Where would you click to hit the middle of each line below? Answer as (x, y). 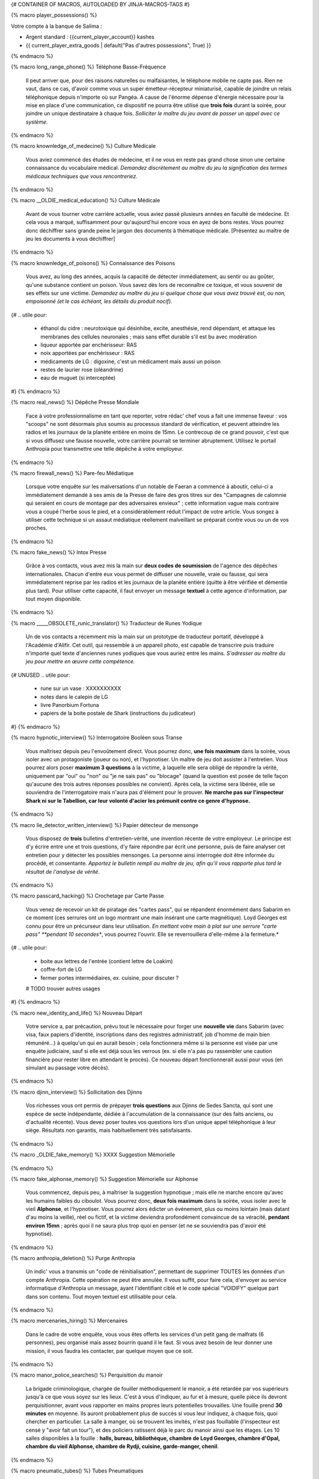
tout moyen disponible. (54, 599)
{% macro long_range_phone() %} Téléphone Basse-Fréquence (89, 67)
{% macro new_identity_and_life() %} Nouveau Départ (77, 1013)
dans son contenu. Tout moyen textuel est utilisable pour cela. (101, 1296)
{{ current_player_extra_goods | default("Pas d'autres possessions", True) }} (118, 45)
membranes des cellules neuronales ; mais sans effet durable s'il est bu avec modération (149, 337)
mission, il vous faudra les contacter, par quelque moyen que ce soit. (109, 1351)
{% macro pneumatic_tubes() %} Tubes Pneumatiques (77, 1471)
